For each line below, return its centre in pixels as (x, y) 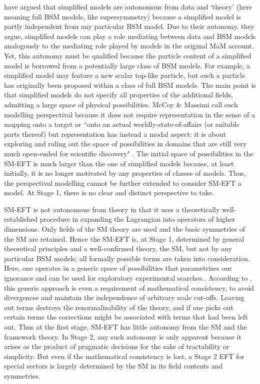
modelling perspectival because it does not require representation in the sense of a (129, 114)
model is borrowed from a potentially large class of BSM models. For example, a (127, 65)
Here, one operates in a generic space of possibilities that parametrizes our (118, 268)
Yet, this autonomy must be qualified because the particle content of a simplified (128, 55)
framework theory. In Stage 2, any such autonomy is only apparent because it (123, 336)
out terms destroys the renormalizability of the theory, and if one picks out (119, 307)
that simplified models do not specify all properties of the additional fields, (118, 95)
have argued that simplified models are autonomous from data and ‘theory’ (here (128, 6)
